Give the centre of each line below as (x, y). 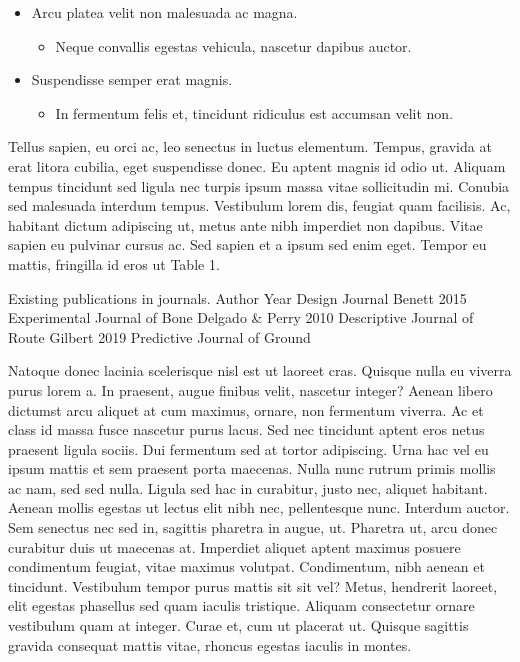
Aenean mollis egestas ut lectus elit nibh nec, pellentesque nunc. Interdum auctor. (259, 507)
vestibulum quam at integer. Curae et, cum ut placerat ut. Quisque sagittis (238, 625)
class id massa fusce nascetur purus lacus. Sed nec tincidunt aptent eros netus (246, 429)
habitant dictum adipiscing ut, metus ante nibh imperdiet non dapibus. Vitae (245, 224)
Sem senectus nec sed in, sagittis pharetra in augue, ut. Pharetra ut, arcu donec (253, 527)
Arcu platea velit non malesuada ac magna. (164, 12)
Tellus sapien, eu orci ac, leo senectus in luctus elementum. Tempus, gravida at (250, 146)
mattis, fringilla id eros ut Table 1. (114, 263)
